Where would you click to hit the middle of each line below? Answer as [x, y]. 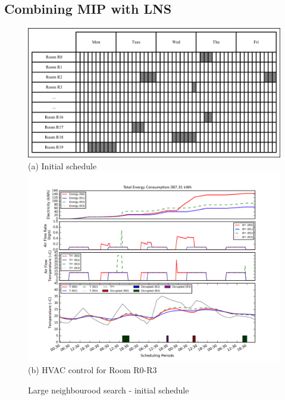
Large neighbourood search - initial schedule [109, 390]
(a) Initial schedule [62, 165]
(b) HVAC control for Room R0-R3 [93, 369]
